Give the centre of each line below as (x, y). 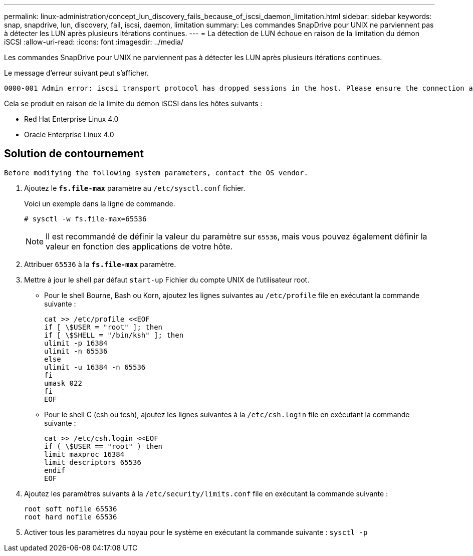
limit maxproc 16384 (84, 454)
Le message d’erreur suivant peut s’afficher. (76, 73)
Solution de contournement (74, 154)
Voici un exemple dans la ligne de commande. (100, 203)
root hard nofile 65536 (71, 517)
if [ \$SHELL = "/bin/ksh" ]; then (114, 335)
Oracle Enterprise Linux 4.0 (69, 134)
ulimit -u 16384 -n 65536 (95, 367)
